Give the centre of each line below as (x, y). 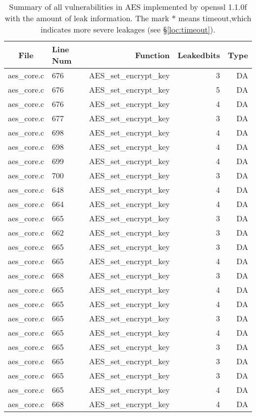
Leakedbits (199, 55)
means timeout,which (215, 18)
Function (152, 55)
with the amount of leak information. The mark (87, 18)
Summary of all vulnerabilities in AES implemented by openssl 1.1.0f (128, 7)
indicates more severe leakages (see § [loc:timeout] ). (128, 29)
